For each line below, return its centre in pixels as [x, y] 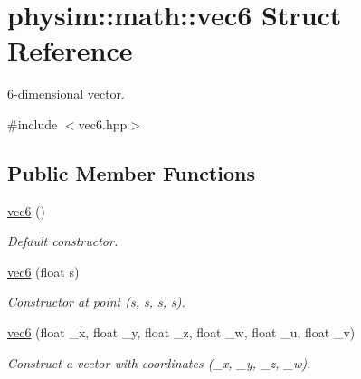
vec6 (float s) [43, 271]
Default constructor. [63, 241]
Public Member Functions [131, 172]
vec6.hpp [103, 123]
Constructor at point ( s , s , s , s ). [96, 302]
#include [33, 123]
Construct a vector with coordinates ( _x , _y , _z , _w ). [159, 362]
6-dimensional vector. [66, 94]
